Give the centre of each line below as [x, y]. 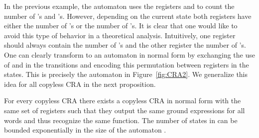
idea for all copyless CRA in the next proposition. [80, 84]
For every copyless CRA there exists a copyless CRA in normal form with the [123, 101]
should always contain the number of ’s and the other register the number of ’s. [125, 45]
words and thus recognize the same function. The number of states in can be [121, 120]
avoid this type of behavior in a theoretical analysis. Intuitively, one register [120, 35]
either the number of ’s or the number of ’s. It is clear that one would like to [121, 26]
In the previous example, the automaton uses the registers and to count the [119, 6]
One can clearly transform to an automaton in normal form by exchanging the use [129, 54]
